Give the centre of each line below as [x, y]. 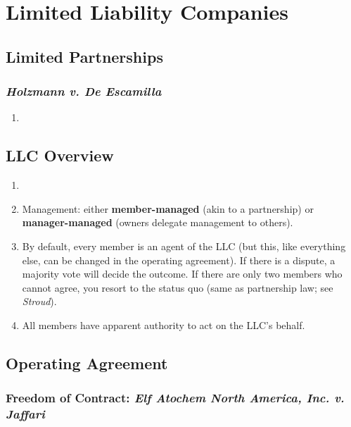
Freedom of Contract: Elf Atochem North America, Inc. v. [175, 398]
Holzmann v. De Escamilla [84, 91]
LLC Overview [60, 155]
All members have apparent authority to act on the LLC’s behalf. [164, 324]
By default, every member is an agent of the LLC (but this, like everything [184, 246]
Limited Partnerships [84, 56]
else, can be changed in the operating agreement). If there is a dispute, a [179, 260]
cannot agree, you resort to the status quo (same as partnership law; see [178, 287]
